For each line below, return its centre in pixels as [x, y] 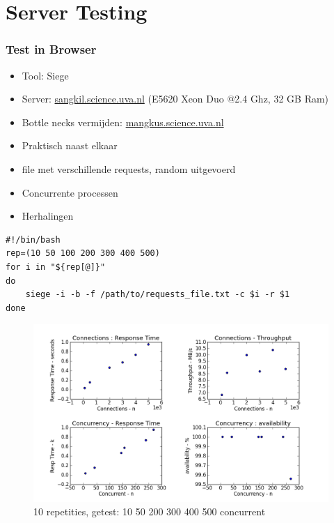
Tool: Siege [45, 75]
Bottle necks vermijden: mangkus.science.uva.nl [123, 122]
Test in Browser [51, 49]
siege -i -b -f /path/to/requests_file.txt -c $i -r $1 [158, 295]
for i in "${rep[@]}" [56, 267]
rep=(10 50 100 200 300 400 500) [83, 253]
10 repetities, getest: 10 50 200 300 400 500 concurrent [150, 511]
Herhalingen [48, 216]
